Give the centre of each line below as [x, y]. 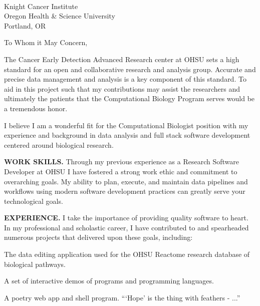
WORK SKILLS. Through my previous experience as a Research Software [122, 162]
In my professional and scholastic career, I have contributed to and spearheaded [126, 227]
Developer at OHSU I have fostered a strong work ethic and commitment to [121, 171]
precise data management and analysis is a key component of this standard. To [125, 79]
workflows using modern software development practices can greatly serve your [125, 191]
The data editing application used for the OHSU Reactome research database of [127, 254]
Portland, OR [25, 25]
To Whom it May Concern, [46, 42]
